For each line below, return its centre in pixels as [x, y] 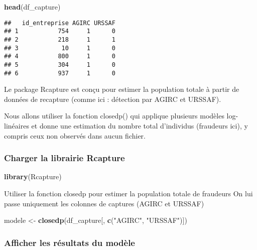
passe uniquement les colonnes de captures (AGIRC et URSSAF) [104, 203]
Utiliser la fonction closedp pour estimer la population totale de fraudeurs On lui [128, 193]
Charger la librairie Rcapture [65, 158]
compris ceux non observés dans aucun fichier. [75, 135]
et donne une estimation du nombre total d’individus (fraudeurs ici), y [140, 125]
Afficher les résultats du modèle [70, 242]
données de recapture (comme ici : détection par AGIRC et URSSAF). [113, 99]
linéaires [17, 125]
